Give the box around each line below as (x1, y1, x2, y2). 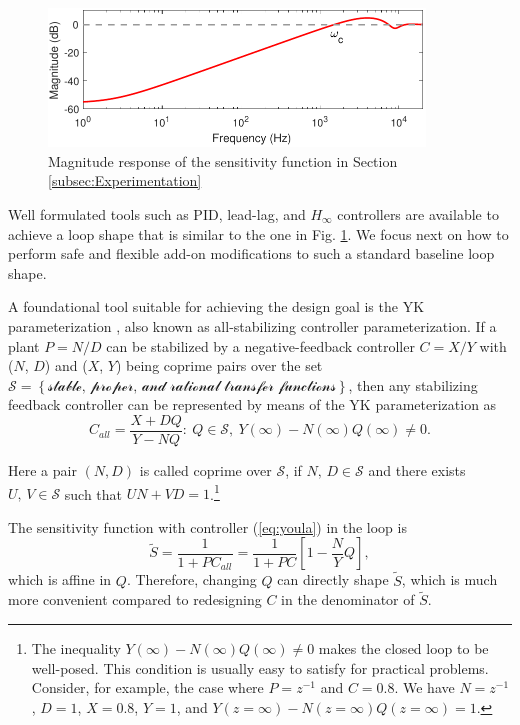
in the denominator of (281, 589, 415, 610)
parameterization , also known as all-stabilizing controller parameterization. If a (8, 315, 497, 336)
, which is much (401, 569, 498, 590)
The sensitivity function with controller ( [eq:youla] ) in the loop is (8, 516, 407, 537)
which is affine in (8, 569, 112, 590)
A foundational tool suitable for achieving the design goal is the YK (8, 296, 425, 317)
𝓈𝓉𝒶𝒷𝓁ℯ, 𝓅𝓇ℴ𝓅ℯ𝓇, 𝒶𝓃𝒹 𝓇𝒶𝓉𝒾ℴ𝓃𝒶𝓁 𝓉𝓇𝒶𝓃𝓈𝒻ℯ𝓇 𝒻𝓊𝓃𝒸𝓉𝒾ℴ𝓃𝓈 (48, 379, 336, 394)
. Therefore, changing (126, 569, 257, 590)
